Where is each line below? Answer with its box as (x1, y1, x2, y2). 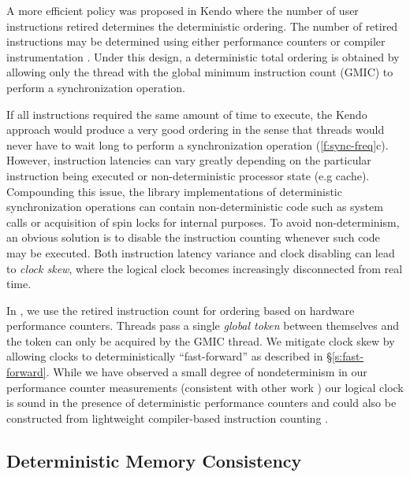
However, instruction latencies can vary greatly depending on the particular (6, 152, 371, 168)
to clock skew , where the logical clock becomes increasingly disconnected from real (6, 260, 403, 276)
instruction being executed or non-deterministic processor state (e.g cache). (6, 167, 370, 183)
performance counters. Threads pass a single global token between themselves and (6, 317, 400, 334)
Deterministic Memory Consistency (6, 448, 302, 472)
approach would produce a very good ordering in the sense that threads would (6, 121, 385, 138)
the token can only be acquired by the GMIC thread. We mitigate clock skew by (6, 332, 395, 349)
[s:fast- (331, 348, 364, 364)
